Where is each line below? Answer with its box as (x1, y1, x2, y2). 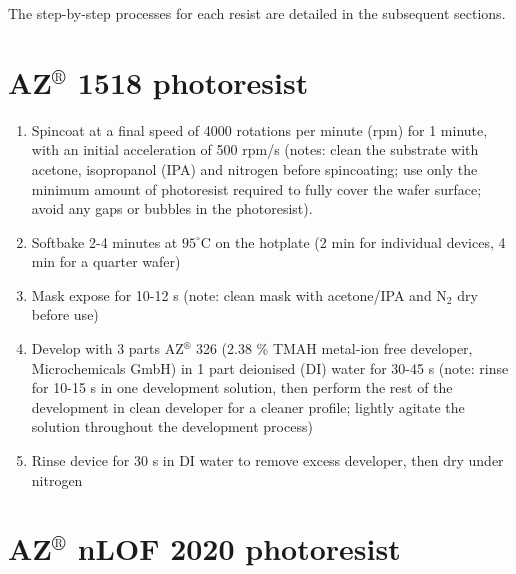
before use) (31, 304, 99, 325)
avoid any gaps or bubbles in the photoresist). (31, 198, 313, 219)
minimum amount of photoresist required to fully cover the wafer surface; (31, 178, 482, 199)
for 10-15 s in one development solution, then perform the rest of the (31, 377, 453, 398)
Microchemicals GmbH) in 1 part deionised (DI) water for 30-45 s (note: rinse (31, 357, 509, 378)
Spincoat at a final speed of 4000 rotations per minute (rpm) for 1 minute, (31, 119, 488, 140)
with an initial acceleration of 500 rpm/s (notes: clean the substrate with (31, 139, 479, 160)
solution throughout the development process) (31, 416, 313, 437)
